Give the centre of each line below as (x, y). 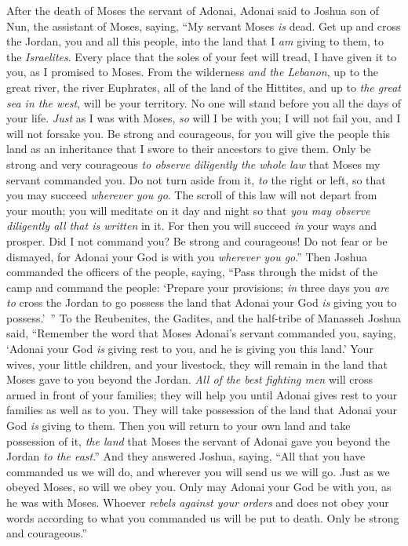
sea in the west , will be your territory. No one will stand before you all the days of (204, 102)
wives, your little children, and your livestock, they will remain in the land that (197, 364)
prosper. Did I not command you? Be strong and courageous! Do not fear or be (197, 240)
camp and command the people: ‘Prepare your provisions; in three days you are (198, 287)
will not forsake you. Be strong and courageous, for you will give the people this (199, 133)
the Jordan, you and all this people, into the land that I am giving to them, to (195, 41)
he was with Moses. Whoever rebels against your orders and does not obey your (198, 502)
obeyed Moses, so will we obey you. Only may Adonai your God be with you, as (199, 487)
